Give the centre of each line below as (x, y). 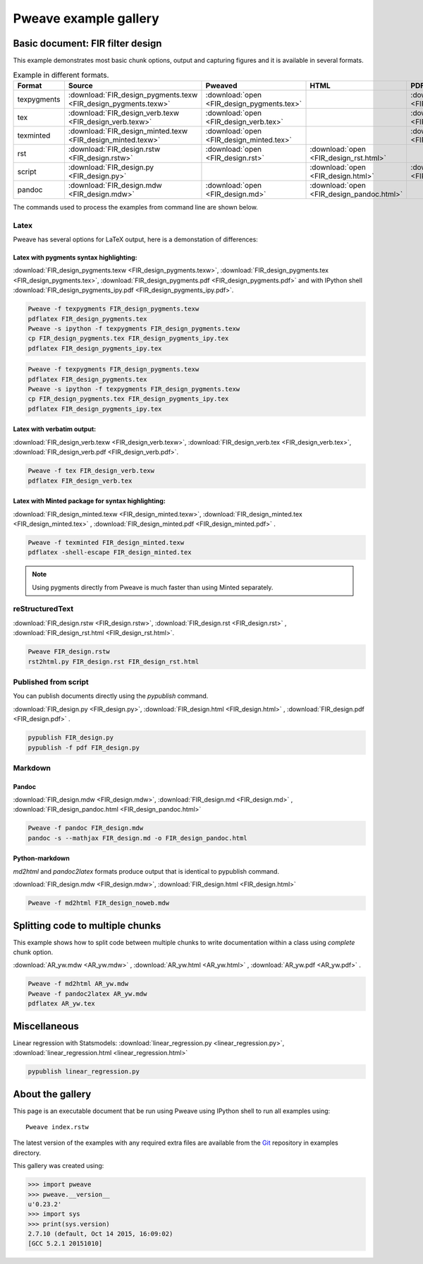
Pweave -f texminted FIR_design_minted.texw (106, 542)
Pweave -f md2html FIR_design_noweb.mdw (98, 903)
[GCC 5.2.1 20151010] (65, 1244)
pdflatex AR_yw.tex (61, 1004)
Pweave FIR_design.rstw (69, 652)
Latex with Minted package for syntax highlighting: (89, 501)
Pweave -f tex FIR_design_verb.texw (91, 471)
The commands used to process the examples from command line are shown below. (136, 207)
